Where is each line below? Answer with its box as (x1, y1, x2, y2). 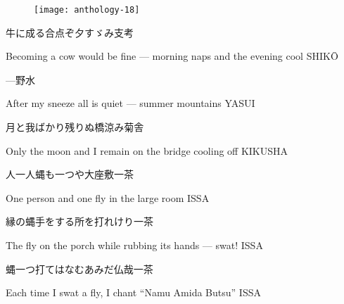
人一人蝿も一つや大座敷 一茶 (6, 167, 134, 182)
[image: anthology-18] (34, 5, 140, 15)
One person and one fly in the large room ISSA (6, 190, 210, 205)
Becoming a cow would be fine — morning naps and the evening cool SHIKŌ (6, 49, 338, 63)
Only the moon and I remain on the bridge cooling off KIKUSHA (6, 143, 288, 158)
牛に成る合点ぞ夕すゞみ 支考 (6, 25, 134, 39)
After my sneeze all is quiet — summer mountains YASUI (6, 96, 255, 110)
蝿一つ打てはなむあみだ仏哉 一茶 (6, 261, 153, 276)
